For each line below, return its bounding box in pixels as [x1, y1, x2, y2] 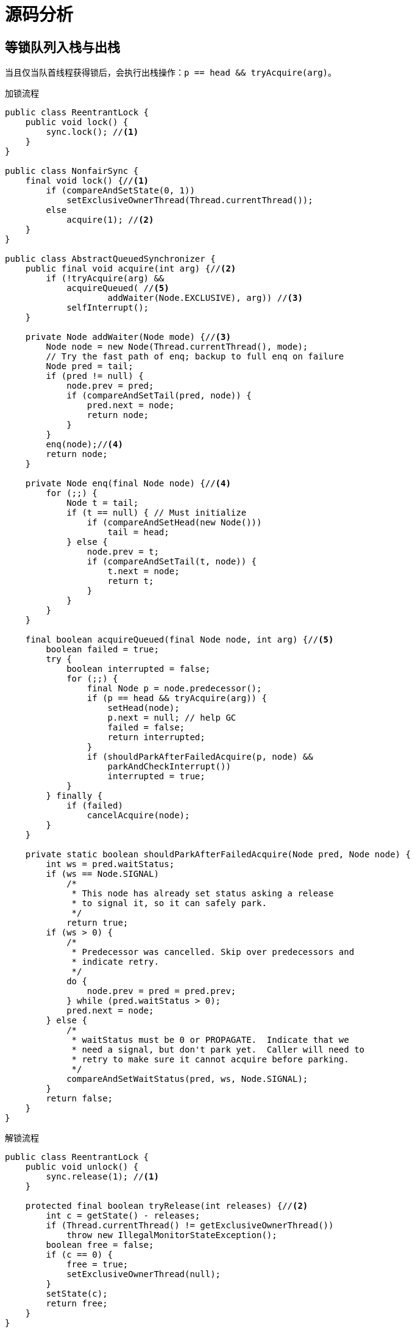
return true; [66, 918, 129, 928]
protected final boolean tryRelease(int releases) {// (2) [25, 1201, 308, 1211]
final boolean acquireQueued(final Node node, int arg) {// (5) [25, 635, 334, 645]
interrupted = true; [107, 771, 205, 782]
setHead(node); [107, 703, 180, 713]
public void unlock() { [25, 1162, 139, 1172]
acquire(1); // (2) [66, 215, 154, 225]
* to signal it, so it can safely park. [71, 898, 267, 909]
